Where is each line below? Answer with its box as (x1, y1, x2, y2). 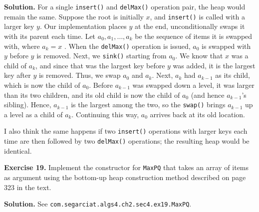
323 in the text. (4, 182, 51, 192)
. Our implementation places (39, 21, 127, 31)
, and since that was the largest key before (35, 60, 165, 70)
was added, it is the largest (173, 60, 256, 70)
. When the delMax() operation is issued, (64, 40, 191, 51)
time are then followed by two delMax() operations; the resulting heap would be (4, 136, 250, 146)
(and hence (191, 89, 225, 100)
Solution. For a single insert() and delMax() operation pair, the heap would (4, 1, 246, 11)
